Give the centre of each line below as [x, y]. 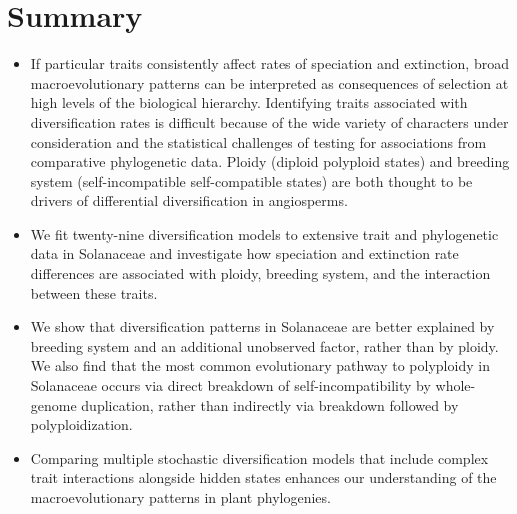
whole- [455, 385]
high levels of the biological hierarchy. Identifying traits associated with [249, 102]
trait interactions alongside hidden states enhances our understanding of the [263, 477]
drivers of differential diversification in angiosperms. [189, 200]
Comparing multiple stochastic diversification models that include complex [259, 457]
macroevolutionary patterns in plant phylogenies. [180, 497]
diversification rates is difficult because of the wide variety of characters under [269, 121]
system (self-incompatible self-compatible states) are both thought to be [251, 180]
